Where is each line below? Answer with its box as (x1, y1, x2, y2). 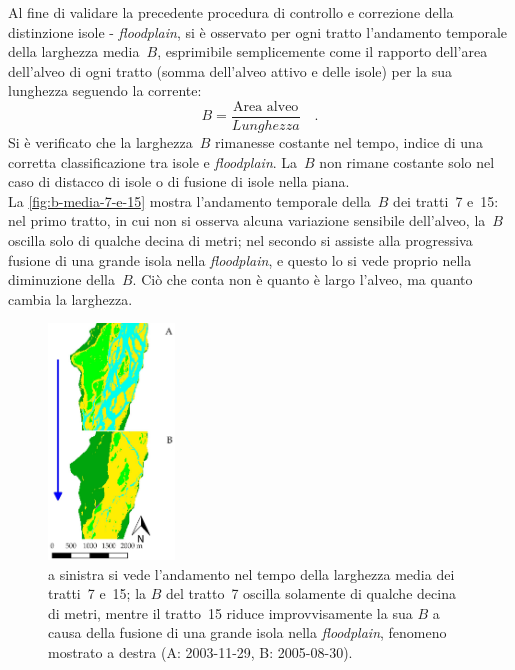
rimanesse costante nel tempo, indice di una (215, 132, 483, 153)
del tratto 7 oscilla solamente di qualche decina (166, 583, 456, 604)
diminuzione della (8, 269, 115, 290)
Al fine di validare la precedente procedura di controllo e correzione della (8, 2, 454, 22)
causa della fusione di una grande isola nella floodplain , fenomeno (48, 622, 447, 643)
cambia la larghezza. (8, 288, 133, 309)
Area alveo (233, 99, 299, 114)
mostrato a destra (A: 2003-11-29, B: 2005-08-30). (48, 641, 353, 662)
